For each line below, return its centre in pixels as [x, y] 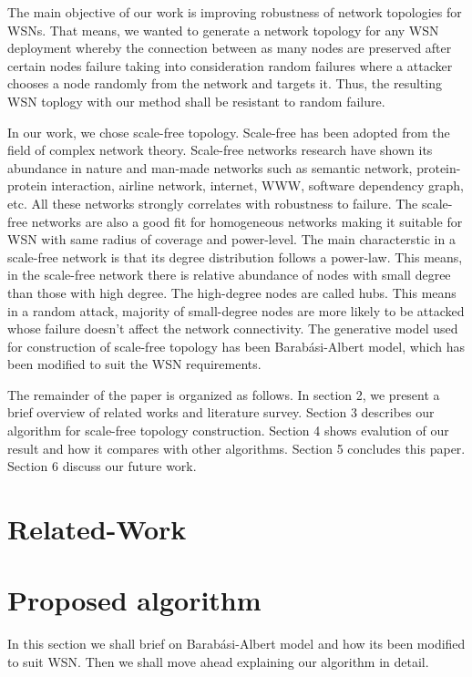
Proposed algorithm [134, 600]
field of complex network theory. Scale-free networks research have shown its [220, 150]
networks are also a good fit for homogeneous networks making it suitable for [247, 221]
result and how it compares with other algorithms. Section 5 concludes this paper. [236, 448]
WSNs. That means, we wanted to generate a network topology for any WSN [223, 30]
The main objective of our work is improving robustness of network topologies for [235, 12]
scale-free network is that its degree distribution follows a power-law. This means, [235, 256]
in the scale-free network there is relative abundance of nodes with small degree [229, 275]
